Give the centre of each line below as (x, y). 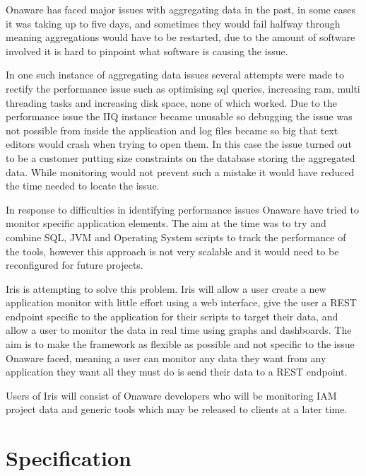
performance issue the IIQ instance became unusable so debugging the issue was (179, 116)
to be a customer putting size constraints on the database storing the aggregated (181, 157)
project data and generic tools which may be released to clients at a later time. (177, 409)
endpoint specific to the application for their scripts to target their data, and (172, 316)
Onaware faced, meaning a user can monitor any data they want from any (166, 358)
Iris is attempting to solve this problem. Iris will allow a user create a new (166, 288)
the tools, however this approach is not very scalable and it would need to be (172, 251)
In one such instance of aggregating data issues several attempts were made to (175, 75)
